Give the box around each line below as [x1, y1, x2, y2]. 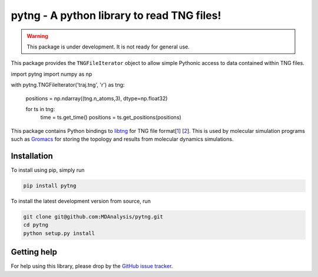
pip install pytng [23, 182, 77, 189]
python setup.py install [23, 230, 95, 236]
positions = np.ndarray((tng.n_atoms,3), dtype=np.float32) [25, 94, 168, 102]
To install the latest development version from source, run [11, 197, 151, 204]
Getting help [11, 247, 57, 257]
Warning [26, 32, 48, 40]
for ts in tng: [25, 105, 55, 112]
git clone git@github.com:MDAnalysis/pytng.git [23, 213, 163, 220]
